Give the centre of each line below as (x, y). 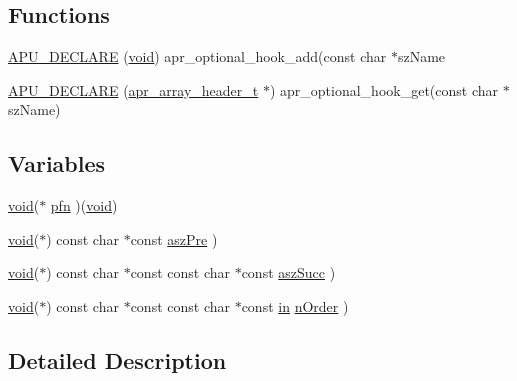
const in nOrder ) (295, 305)
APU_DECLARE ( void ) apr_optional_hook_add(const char (197, 56)
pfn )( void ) (84, 205)
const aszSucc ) (288, 272)
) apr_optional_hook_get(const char (384, 89)
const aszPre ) (174, 238)
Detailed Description (117, 359)
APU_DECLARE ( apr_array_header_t (133, 89)
